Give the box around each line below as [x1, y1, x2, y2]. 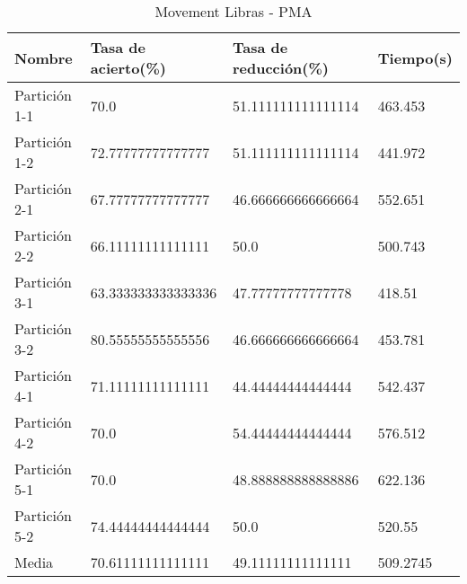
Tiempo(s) [377, 47, 453, 68]
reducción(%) [232, 58, 329, 78]
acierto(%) [90, 58, 166, 78]
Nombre [14, 47, 73, 68]
